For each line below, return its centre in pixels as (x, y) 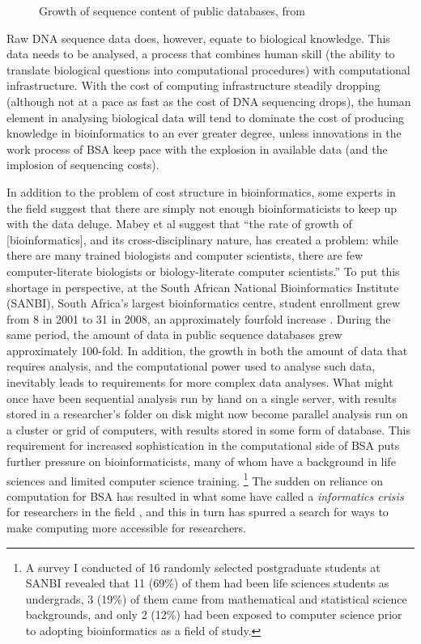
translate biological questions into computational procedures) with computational (208, 69)
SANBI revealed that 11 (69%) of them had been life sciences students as (207, 583)
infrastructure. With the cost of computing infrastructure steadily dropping (193, 85)
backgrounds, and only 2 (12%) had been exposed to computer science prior (214, 614)
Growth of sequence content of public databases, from (172, 11)
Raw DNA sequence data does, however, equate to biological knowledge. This (198, 38)
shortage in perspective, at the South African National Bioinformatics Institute (203, 287)
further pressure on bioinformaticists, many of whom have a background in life (201, 462)
